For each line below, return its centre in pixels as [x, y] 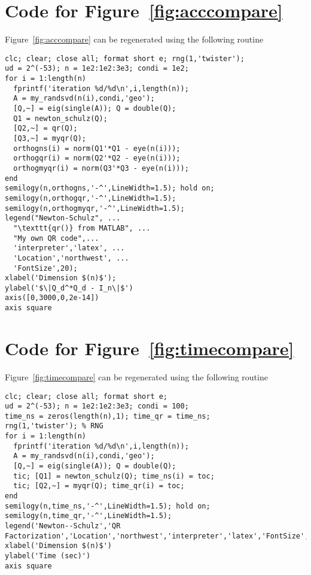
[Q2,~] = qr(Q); [45, 128]
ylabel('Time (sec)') [48, 556]
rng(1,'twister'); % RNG [54, 426]
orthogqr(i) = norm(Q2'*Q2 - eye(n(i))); [97, 158]
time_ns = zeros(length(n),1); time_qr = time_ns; [108, 416]
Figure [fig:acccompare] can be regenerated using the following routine [134, 39]
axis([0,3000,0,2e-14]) [52, 298]
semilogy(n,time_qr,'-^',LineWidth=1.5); [89, 516]
